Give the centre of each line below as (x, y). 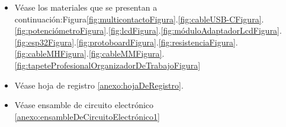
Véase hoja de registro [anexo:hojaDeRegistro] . (99, 85)
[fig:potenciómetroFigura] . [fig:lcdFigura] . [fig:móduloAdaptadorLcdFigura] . (148, 30)
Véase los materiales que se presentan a (86, 7)
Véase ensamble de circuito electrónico (84, 105)
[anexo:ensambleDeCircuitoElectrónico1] (87, 116)
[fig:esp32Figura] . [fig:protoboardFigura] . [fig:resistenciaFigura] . (126, 42)
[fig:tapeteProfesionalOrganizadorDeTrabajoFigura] (107, 65)
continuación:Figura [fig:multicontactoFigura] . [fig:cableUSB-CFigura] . (139, 19)
